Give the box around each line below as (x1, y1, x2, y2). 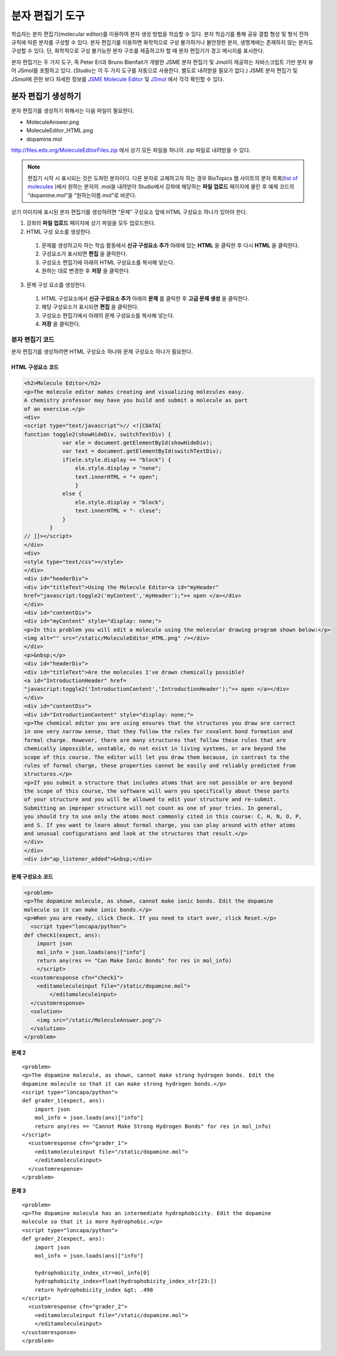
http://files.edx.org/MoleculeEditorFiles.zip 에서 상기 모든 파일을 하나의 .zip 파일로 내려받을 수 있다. (11, 146, 251, 154)
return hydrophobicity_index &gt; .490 (34, 1286, 153, 1293)
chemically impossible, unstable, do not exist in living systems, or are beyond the (24, 745, 286, 752)
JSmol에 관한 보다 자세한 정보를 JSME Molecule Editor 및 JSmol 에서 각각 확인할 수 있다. (11, 75, 224, 83)
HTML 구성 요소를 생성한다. (26, 228, 92, 235)
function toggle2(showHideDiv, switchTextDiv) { (24, 431, 172, 438)
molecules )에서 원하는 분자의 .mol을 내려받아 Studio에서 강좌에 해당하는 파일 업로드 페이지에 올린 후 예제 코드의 (27, 183, 295, 191)
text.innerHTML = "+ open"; (75, 473, 159, 480)
